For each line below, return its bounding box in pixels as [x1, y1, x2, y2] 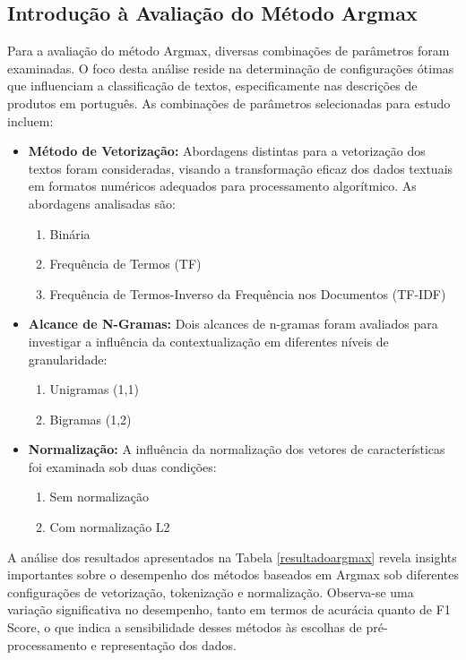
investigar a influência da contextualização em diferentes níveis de [28, 331, 389, 350]
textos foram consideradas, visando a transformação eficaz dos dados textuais [28, 159, 453, 177]
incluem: [7, 111, 54, 130]
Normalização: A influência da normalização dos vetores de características [28, 440, 445, 459]
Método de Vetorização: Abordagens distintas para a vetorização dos [28, 141, 426, 160]
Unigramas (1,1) [49, 380, 139, 399]
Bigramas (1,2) [49, 409, 132, 428]
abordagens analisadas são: [28, 193, 176, 212]
